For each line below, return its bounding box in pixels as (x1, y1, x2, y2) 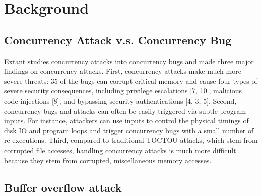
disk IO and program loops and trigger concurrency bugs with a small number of (4, 125, 254, 135)
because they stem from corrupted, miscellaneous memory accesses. (4, 155, 212, 165)
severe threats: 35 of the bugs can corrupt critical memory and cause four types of (4, 75, 257, 86)
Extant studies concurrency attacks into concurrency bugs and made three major (4, 56, 254, 66)
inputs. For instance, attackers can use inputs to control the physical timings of (4, 115, 249, 126)
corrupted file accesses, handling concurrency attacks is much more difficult (4, 144, 236, 155)
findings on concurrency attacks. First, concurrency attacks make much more (4, 66, 241, 76)
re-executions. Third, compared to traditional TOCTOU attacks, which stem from (4, 135, 258, 145)
